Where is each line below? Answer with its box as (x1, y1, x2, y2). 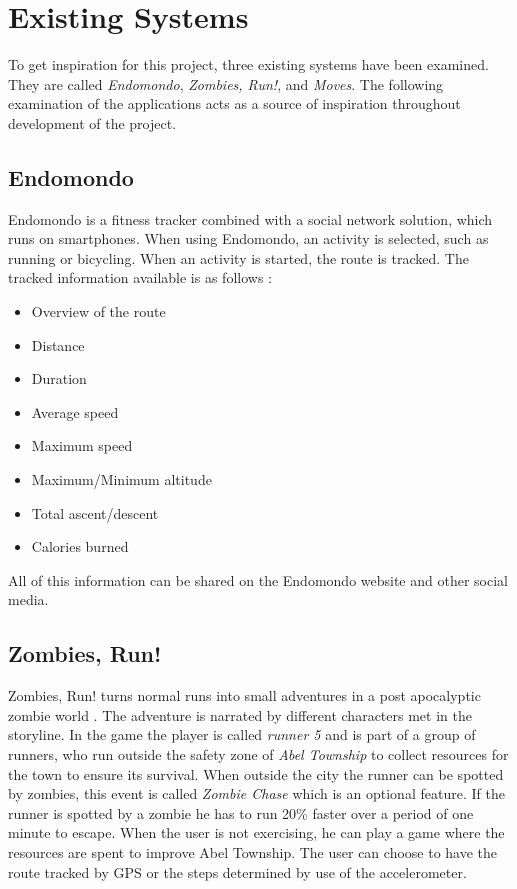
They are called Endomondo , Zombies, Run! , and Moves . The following (8, 73, 444, 94)
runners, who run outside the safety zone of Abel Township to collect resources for (8, 744, 509, 764)
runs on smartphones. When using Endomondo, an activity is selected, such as (8, 228, 489, 249)
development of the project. (8, 112, 177, 133)
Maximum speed (31, 435, 133, 456)
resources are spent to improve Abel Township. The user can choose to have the (8, 841, 498, 862)
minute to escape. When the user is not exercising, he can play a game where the (8, 822, 505, 843)
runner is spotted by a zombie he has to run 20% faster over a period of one (8, 802, 474, 823)
